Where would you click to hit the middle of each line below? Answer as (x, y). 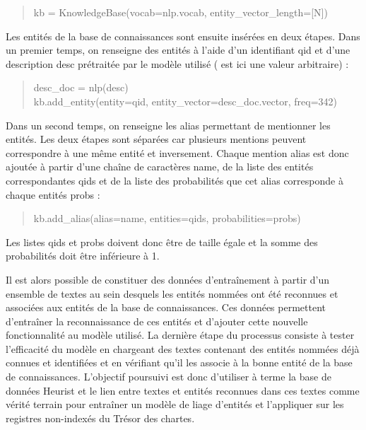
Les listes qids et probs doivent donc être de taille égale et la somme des (162, 242)
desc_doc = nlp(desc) (81, 87)
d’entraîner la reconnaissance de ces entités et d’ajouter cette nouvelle (157, 321)
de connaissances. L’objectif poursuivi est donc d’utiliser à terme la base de (169, 377)
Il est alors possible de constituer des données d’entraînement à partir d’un (168, 279)
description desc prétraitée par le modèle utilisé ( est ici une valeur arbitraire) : (177, 63)
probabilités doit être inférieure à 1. (83, 256)
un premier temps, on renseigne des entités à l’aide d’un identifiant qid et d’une (178, 50)
